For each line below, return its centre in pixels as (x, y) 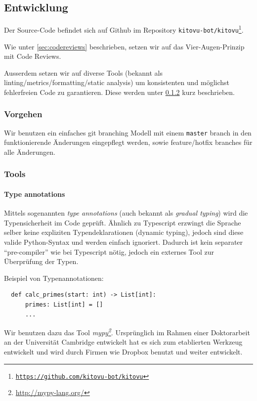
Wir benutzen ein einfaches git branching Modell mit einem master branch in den (128, 132)
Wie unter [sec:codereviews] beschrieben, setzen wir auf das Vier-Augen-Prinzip (124, 46)
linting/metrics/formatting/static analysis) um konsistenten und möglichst (117, 82)
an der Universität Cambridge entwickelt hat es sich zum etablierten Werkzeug (123, 342)
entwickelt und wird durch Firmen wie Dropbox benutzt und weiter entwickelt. (123, 351)
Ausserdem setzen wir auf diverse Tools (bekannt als (83, 72)
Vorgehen (23, 114)
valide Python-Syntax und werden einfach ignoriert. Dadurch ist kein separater (124, 242)
